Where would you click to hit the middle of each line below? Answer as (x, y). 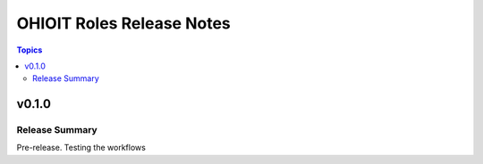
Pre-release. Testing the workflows (81, 148)
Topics (30, 50)
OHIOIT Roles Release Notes (124, 23)
